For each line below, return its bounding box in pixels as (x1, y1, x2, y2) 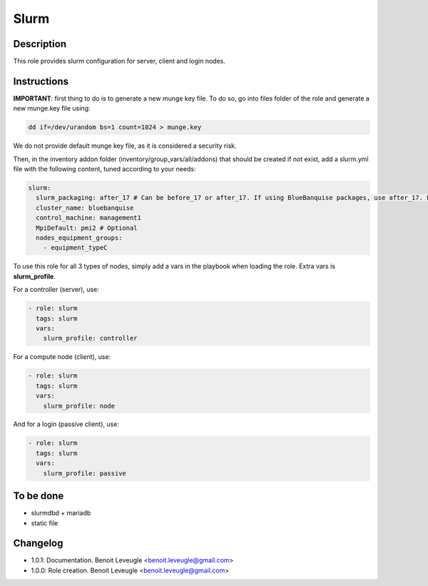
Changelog (13, 537, 63, 550)
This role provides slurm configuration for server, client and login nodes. (13, 57, 226, 66)
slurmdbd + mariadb (31, 509, 91, 517)
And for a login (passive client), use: (13, 420, 119, 428)
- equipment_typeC (43, 243, 108, 252)
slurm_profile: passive (43, 469, 126, 478)
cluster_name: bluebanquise (36, 203, 134, 212)
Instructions (13, 75, 69, 87)
